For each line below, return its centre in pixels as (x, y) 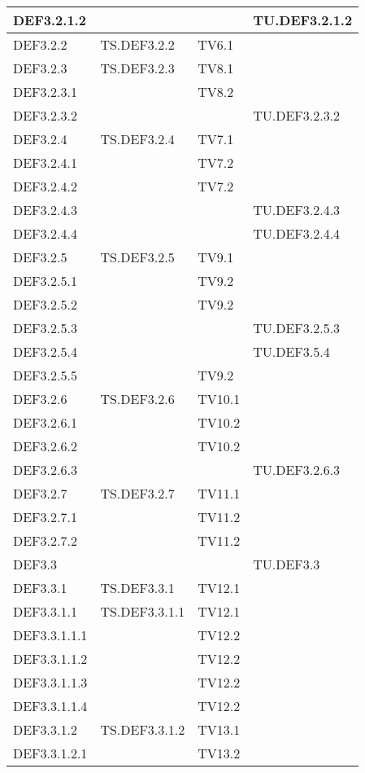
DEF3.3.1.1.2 (50, 659)
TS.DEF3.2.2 (137, 44)
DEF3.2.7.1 (45, 517)
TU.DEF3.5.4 (291, 351)
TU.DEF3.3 (287, 564)
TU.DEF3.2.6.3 (297, 470)
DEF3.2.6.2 (45, 446)
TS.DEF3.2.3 (137, 68)
